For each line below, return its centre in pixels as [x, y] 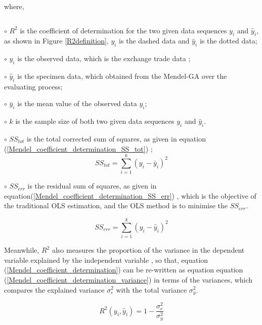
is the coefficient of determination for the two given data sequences [123, 30]
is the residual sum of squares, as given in [92, 186]
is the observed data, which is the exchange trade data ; [104, 58]
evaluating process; [33, 86]
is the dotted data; [228, 41]
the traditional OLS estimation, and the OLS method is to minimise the [116, 205]
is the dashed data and [154, 41]
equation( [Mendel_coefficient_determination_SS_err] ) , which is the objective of [130, 195]
